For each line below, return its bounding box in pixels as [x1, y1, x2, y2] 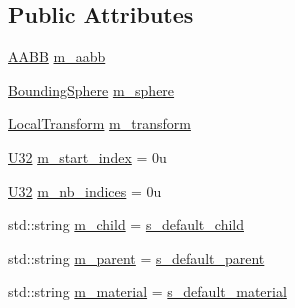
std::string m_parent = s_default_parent [8, 247, 265, 268]
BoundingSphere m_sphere [8, 79, 175, 100]
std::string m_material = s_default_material [8, 281, 287, 302]
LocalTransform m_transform [8, 113, 191, 134]
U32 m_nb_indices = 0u [8, 180, 162, 201]
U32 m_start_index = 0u [8, 146, 167, 167]
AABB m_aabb [8, 46, 106, 67]
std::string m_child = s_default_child [8, 214, 244, 235]
